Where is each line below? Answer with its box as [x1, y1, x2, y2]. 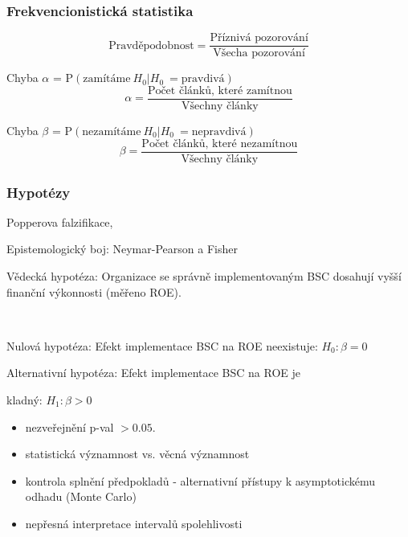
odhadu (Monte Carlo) [25, 488, 137, 505]
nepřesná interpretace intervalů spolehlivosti [25, 514, 243, 531]
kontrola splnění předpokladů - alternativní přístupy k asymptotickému [25, 472, 376, 489]
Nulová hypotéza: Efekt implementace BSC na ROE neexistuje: [6, 337, 318, 354]
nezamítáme [82, 125, 141, 137]
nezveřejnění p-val [25, 418, 114, 435]
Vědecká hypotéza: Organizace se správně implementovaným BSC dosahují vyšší [6, 268, 402, 284]
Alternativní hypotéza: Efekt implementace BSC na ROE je [6, 364, 300, 381]
